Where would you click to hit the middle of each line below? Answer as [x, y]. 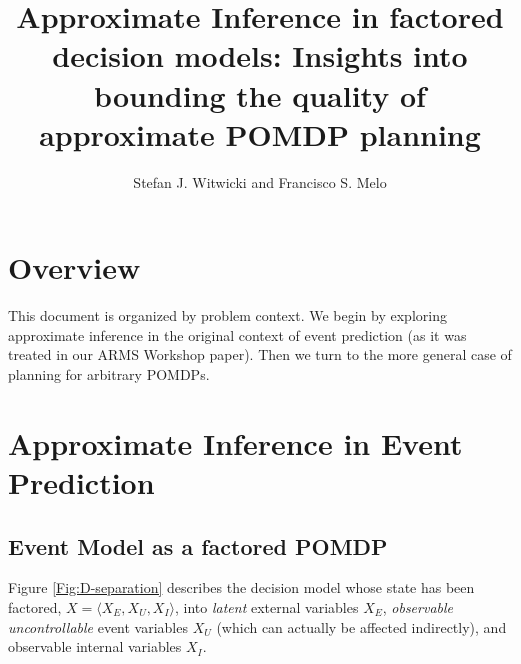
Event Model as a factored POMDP [198, 545]
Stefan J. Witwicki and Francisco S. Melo [260, 181]
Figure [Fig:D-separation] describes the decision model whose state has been [241, 587]
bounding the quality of [260, 94]
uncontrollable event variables [98, 626]
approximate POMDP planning [260, 133]
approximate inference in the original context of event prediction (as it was [237, 334]
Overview [74, 267]
